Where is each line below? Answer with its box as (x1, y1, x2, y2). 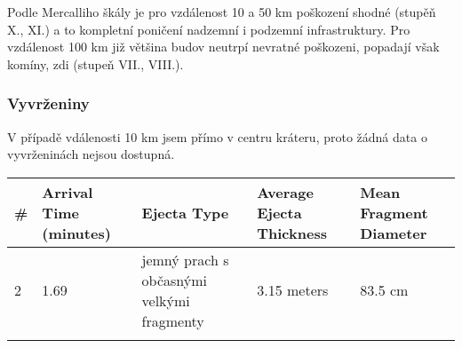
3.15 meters (257, 280, 329, 301)
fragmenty (141, 310, 204, 331)
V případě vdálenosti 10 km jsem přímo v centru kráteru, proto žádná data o (7, 127, 427, 146)
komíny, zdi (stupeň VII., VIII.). (7, 54, 184, 73)
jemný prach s (141, 249, 229, 270)
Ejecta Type (141, 202, 229, 223)
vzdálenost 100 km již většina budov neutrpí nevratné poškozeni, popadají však (7, 37, 440, 56)
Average (257, 181, 314, 202)
